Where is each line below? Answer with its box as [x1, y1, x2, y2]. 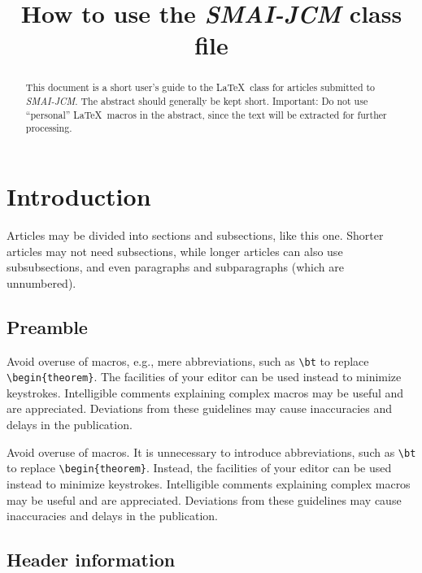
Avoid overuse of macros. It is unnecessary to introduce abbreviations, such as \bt [7, 443, 416, 460]
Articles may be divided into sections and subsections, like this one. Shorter [7, 226, 384, 243]
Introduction [7, 179, 151, 212]
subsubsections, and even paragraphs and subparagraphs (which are [7, 258, 344, 276]
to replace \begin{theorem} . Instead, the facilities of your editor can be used [7, 459, 392, 476]
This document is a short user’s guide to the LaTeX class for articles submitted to [25, 80, 376, 94]
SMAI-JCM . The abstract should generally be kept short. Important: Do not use [25, 94, 368, 108]
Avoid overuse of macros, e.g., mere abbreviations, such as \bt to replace [7, 352, 369, 369]
